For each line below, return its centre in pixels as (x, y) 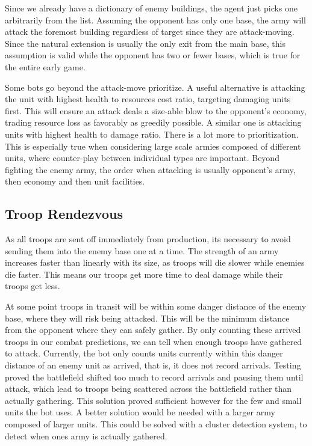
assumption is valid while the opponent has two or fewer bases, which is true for (153, 55)
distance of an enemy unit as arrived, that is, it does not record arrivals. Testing (153, 365)
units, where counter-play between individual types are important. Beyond (142, 158)
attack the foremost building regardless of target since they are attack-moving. (150, 32)
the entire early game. (45, 66)
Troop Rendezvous (64, 214)
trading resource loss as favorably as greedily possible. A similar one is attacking (153, 122)
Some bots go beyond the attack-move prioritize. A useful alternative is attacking (155, 87)
